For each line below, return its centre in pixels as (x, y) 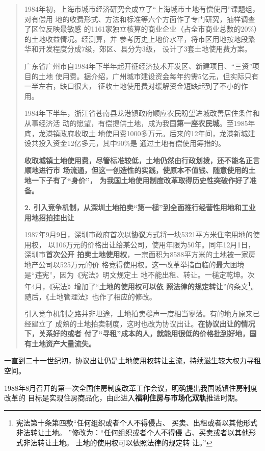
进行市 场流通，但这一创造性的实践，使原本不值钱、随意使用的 (143, 170)
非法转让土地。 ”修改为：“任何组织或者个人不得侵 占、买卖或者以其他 (132, 432)
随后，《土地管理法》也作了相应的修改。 (90, 296)
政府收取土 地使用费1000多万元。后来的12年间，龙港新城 (154, 133)
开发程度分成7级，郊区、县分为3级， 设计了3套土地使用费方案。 (145, 49)
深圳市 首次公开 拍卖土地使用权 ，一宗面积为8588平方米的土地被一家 (136, 254)
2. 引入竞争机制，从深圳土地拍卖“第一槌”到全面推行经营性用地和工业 (140, 207)
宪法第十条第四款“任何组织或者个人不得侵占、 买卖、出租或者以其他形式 (137, 422)
